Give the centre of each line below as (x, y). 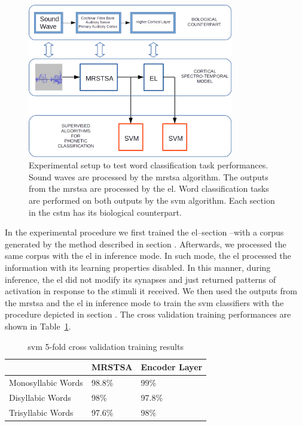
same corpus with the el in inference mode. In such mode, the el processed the (148, 256)
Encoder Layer (172, 367)
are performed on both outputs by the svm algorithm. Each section (152, 200)
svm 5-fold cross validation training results (106, 346)
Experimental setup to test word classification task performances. (149, 165)
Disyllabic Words (40, 397)
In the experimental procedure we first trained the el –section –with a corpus (144, 232)
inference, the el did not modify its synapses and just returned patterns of (140, 279)
